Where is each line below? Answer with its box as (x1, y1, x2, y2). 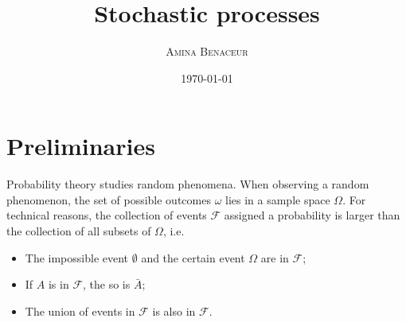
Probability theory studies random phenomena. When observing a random (6, 176, 369, 192)
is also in (152, 302, 196, 319)
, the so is (83, 276, 131, 293)
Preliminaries (6, 130, 155, 162)
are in (260, 249, 289, 266)
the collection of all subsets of (6, 223, 151, 239)
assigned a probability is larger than (224, 207, 400, 223)
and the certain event (141, 249, 245, 266)
